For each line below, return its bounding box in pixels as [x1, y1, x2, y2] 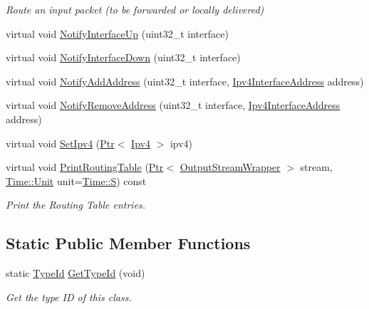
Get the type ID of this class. [6, 289, 132, 304]
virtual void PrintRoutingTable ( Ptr [6, 159, 164, 174]
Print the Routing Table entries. [6, 197, 146, 212]
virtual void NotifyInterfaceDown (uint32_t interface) [6, 50, 241, 65]
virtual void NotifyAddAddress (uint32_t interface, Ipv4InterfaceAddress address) [6, 73, 364, 88]
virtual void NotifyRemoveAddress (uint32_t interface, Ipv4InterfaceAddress [6, 98, 341, 112]
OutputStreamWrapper [180, 159, 281, 174]
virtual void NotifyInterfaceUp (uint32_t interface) [6, 26, 229, 41]
